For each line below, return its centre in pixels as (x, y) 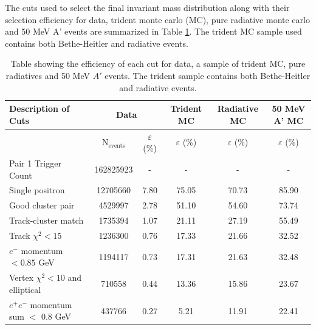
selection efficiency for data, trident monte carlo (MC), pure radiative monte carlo (157, 19)
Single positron (37, 190)
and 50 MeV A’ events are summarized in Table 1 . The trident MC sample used (153, 31)
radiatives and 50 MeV (48, 75)
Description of (39, 108)
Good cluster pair (42, 205)
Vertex (22, 277)
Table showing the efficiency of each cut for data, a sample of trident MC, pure (158, 64)
